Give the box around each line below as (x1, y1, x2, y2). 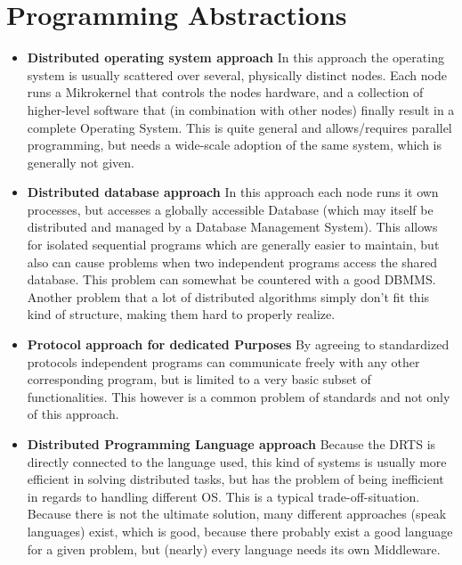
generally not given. (27, 152, 135, 171)
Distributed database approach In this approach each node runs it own (27, 183, 439, 201)
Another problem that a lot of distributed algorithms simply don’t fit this (27, 287, 430, 306)
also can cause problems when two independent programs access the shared (27, 252, 438, 271)
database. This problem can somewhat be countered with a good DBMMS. (27, 270, 436, 289)
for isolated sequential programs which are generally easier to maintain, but (27, 235, 440, 254)
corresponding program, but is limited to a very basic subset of (27, 370, 371, 389)
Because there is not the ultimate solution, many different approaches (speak (27, 504, 447, 523)
